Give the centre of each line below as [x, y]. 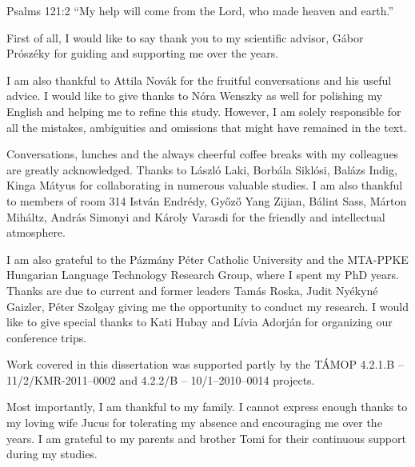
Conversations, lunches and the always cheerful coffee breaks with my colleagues [203, 154]
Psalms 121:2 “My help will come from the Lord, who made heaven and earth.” [200, 10]
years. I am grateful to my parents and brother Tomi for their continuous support [206, 438]
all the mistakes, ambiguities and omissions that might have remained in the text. [207, 127]
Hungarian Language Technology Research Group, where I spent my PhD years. [203, 275]
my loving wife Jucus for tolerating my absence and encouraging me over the [194, 423]
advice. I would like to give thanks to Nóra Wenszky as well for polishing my [195, 96]
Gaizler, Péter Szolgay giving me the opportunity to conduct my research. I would [208, 306]
